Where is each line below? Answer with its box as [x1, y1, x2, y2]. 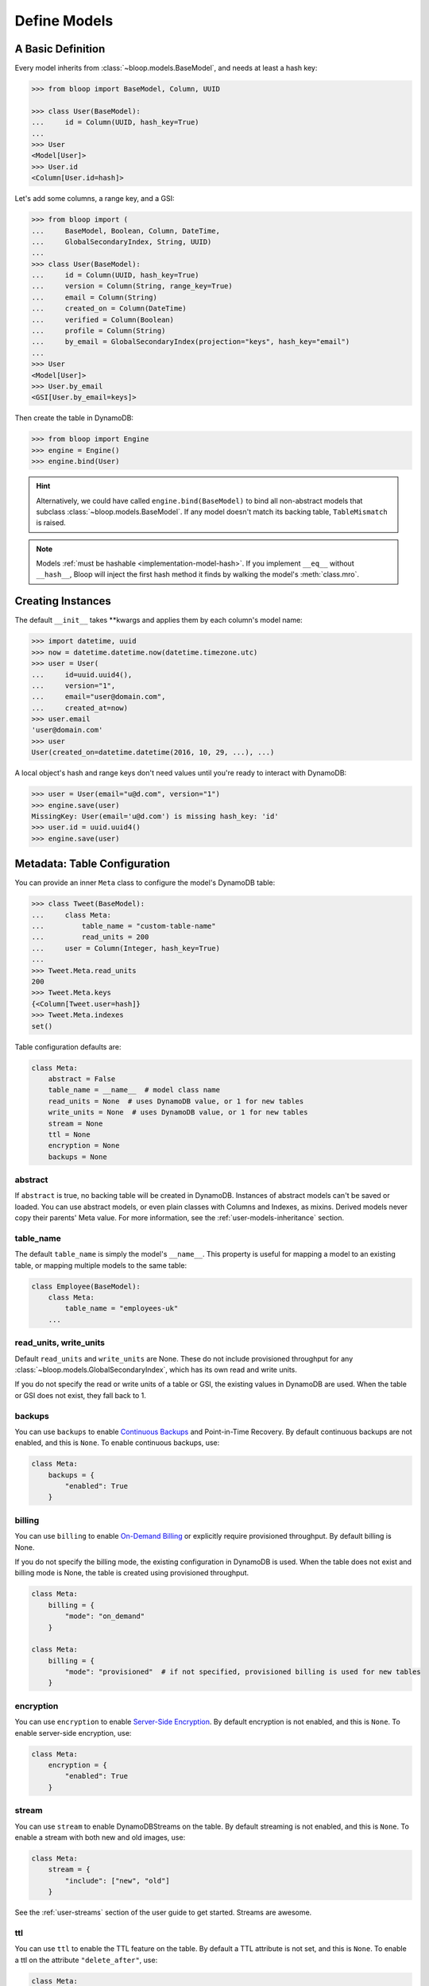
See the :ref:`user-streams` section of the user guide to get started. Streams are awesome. [14, 1907, 312, 1918]
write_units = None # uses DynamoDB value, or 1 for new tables [48, 1108, 308, 1117]
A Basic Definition [14, 42, 106, 56]
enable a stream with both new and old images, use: [14, 1832, 186, 1842]
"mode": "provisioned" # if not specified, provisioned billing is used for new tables [64, 1667, 421, 1676]
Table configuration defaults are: [14, 1041, 122, 1052]
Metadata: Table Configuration [14, 857, 171, 871]
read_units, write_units [14, 1337, 106, 1348]
